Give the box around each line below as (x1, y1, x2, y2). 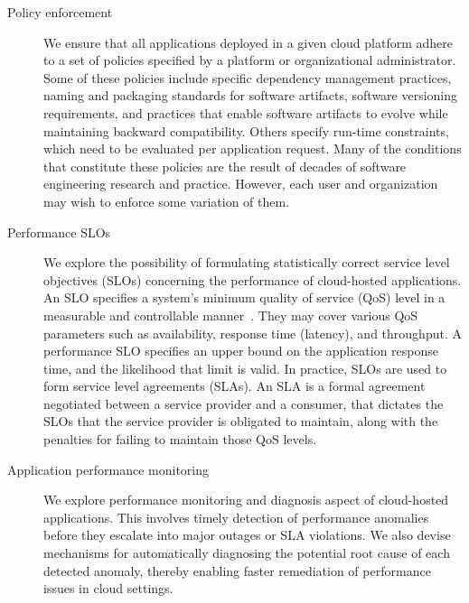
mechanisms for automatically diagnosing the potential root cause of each (43, 543, 450, 562)
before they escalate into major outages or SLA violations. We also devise (43, 525, 451, 544)
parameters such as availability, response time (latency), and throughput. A (43, 323, 462, 342)
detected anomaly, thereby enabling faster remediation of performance (43, 561, 431, 580)
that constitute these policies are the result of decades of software (43, 156, 407, 175)
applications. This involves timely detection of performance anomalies (43, 507, 429, 526)
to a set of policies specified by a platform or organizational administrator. (43, 51, 456, 70)
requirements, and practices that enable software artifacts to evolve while (43, 103, 448, 122)
